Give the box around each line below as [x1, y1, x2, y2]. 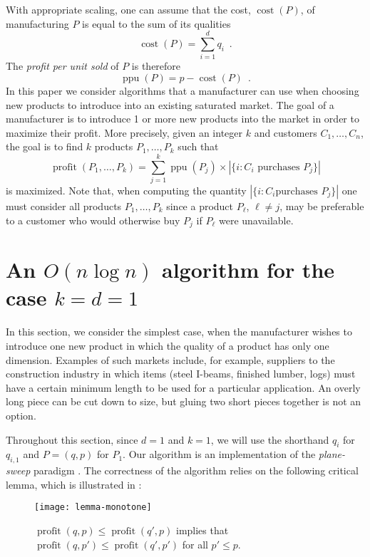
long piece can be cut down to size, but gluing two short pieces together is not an [6, 394, 361, 409]
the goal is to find [6, 139, 83, 154]
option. [6, 407, 36, 422]
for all [182, 536, 208, 551]
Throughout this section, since [6, 432, 138, 447]
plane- [318, 447, 346, 462]
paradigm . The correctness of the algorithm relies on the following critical [34, 463, 359, 478]
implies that [175, 522, 229, 537]
